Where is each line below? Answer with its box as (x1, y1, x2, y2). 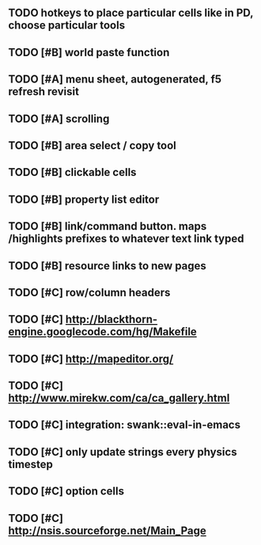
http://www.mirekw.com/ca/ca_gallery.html (8, 391, 230, 405)
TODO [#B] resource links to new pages (8, 259, 207, 272)
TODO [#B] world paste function (8, 45, 170, 59)
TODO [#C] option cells (8, 485, 125, 498)
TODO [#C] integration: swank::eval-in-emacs (8, 418, 241, 432)
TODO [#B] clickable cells (8, 166, 137, 179)
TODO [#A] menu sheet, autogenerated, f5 (8, 73, 222, 86)
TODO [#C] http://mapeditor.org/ (8, 352, 174, 365)
